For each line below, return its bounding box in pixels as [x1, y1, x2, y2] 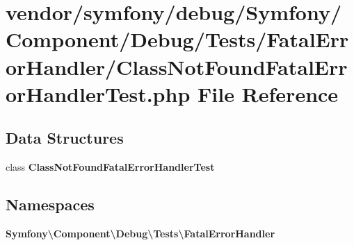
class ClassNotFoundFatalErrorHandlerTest [6, 160, 215, 174]
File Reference [197, 79, 339, 108]
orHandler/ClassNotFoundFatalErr [6, 52, 348, 81]
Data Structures [6, 127, 124, 149]
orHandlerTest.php [6, 79, 191, 108]
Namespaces [6, 194, 95, 215]
